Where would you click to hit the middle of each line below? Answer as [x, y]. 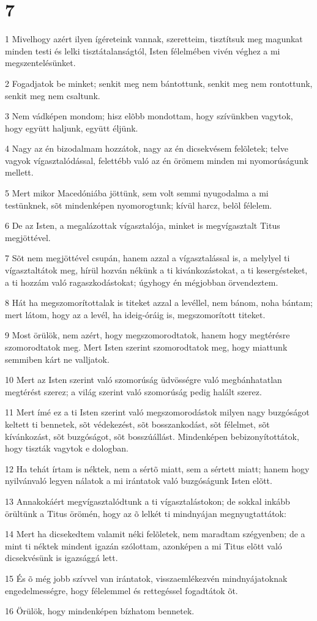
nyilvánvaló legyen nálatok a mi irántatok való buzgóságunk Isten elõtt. [139, 481]
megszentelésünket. [40, 63]
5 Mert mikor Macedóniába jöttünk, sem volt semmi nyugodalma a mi [137, 193]
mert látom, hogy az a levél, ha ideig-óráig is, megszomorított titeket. [135, 314]
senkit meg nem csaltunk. [53, 95]
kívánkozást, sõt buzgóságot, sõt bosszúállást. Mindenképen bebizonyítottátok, [152, 436]
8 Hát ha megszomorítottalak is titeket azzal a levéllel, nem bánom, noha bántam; [159, 303]
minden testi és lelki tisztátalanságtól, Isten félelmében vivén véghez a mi [143, 50]
